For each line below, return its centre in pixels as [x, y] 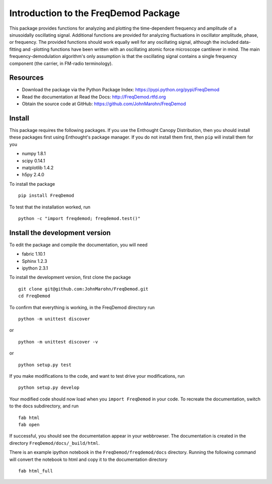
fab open [29, 425]
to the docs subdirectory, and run [44, 406]
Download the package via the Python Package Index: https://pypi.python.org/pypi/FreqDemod [121, 90]
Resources [26, 78]
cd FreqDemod [34, 296]
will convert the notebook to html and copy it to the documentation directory [88, 459]
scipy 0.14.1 [33, 161]
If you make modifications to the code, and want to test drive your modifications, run [97, 376]
